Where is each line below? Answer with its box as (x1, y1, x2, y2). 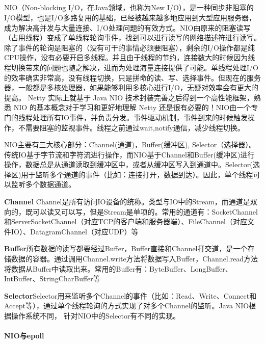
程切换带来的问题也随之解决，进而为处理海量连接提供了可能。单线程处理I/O (4, 62, 258, 72)
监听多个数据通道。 (11, 179, 75, 190)
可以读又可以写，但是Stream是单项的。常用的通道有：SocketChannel (32, 206, 258, 217)
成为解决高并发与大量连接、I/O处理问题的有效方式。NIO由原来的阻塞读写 (4, 22, 251, 33)
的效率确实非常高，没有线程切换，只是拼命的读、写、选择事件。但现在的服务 (4, 72, 261, 83)
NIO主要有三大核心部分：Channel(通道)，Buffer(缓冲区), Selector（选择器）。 (4, 139, 256, 150)
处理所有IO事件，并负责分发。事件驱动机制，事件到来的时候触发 (32, 112, 248, 122)
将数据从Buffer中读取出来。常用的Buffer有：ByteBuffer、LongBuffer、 (4, 263, 232, 274)
